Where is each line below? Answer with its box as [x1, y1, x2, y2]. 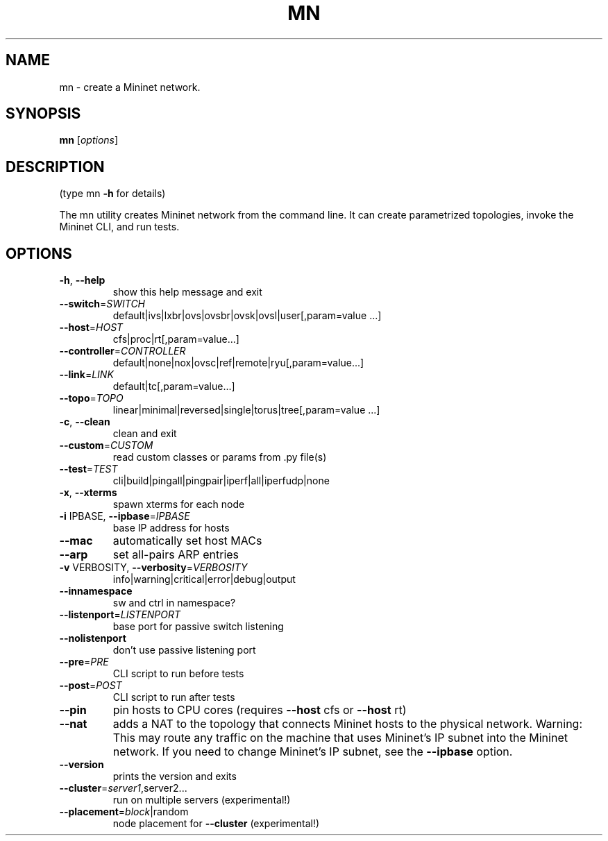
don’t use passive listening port [112, 644, 256, 656]
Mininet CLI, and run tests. [59, 221, 180, 233]
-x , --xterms [59, 486, 117, 499]
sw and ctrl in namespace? [112, 597, 236, 609]
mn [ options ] [59, 134, 119, 146]
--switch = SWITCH [59, 298, 146, 310]
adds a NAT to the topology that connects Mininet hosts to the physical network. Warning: [112, 717, 583, 731]
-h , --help [59, 274, 105, 287]
